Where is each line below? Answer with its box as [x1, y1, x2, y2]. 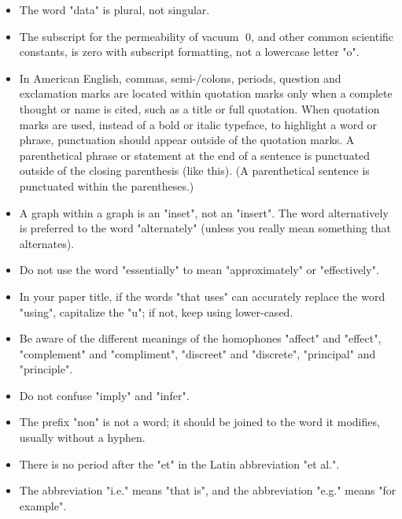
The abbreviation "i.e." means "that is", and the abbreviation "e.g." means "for [19, 482, 396, 499]
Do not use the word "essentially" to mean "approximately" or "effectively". [19, 261, 379, 278]
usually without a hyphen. [19, 429, 146, 446]
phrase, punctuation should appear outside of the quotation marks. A [19, 132, 355, 148]
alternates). [19, 235, 75, 251]
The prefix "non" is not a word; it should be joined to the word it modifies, [19, 413, 380, 430]
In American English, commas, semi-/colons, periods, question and [19, 69, 341, 86]
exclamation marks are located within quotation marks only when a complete [19, 85, 393, 102]
